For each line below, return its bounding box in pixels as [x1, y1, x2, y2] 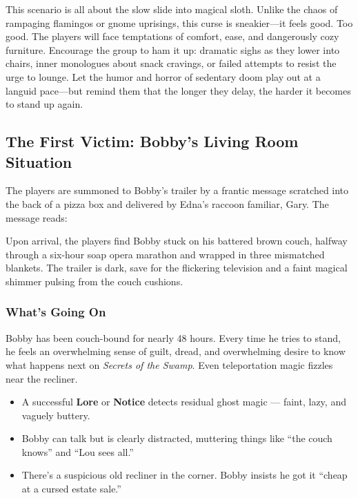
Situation [6, 151, 72, 172]
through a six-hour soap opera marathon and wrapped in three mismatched [6, 247, 325, 261]
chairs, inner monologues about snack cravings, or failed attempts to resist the [6, 56, 337, 70]
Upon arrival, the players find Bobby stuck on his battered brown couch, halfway [6, 233, 348, 248]
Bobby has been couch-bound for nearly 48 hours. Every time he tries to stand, [6, 330, 341, 345]
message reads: [6, 210, 68, 224]
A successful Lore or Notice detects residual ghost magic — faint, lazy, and [21, 394, 346, 409]
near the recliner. [6, 371, 78, 385]
